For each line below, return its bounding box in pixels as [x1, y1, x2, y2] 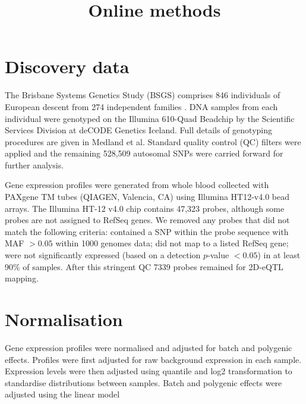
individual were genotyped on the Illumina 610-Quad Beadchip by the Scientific [5, 112, 295, 124]
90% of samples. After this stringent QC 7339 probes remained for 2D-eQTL [5, 260, 283, 273]
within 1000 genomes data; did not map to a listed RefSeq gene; [55, 237, 289, 249]
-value [207, 249, 229, 261]
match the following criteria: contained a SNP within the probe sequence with [5, 225, 289, 237]
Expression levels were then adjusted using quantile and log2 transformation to [5, 365, 292, 377]
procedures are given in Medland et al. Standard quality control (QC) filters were [5, 135, 301, 148]
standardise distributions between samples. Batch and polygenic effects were [5, 376, 282, 389]
